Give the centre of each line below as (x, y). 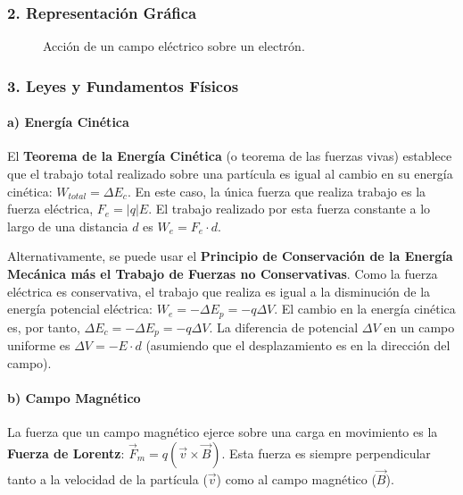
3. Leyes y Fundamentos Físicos (123, 85)
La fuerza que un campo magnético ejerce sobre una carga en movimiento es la (223, 432)
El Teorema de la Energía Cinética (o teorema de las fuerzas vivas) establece (230, 156)
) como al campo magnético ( (296, 478)
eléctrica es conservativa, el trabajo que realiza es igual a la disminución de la (219, 291)
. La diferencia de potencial (284, 327)
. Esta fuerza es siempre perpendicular (326, 453)
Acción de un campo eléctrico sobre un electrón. (174, 46)
